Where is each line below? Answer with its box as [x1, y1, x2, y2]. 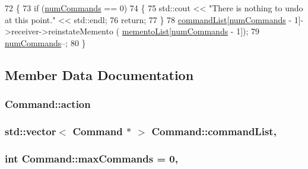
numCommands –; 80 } [5, 36, 86, 49]
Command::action [5, 97, 91, 111]
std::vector [5, 123, 56, 138]
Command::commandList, [151, 123, 277, 138]
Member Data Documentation [5, 65, 194, 84]
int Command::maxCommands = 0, [5, 151, 178, 165]
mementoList [122, 25, 169, 37]
